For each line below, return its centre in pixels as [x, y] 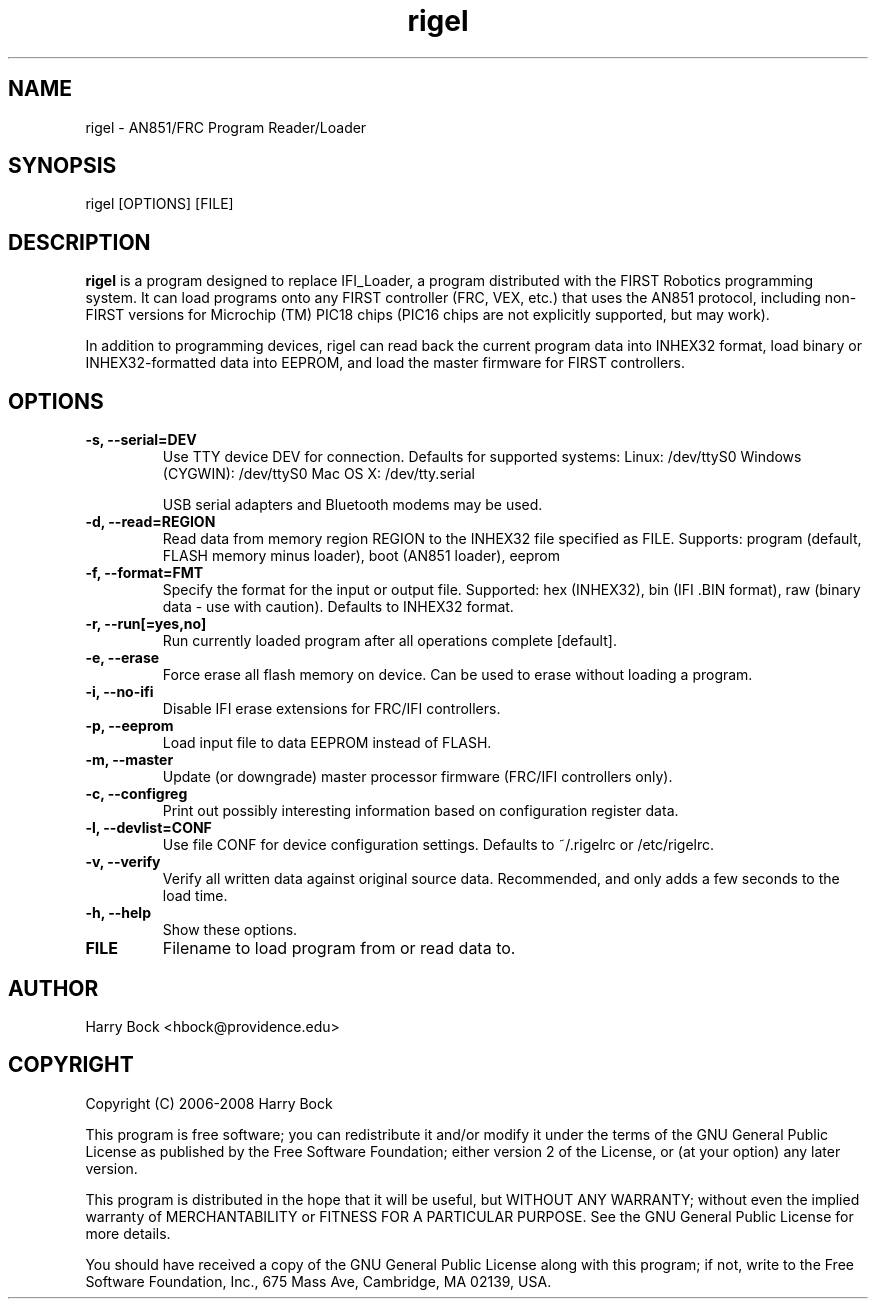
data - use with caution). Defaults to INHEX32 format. [338, 607]
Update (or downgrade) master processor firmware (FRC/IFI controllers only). [417, 777]
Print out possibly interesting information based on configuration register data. [420, 811]
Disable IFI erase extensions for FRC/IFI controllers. [331, 709]
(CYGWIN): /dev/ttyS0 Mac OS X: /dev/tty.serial [319, 474]
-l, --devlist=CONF [148, 828]
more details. [128, 1233]
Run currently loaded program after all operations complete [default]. [389, 641]
